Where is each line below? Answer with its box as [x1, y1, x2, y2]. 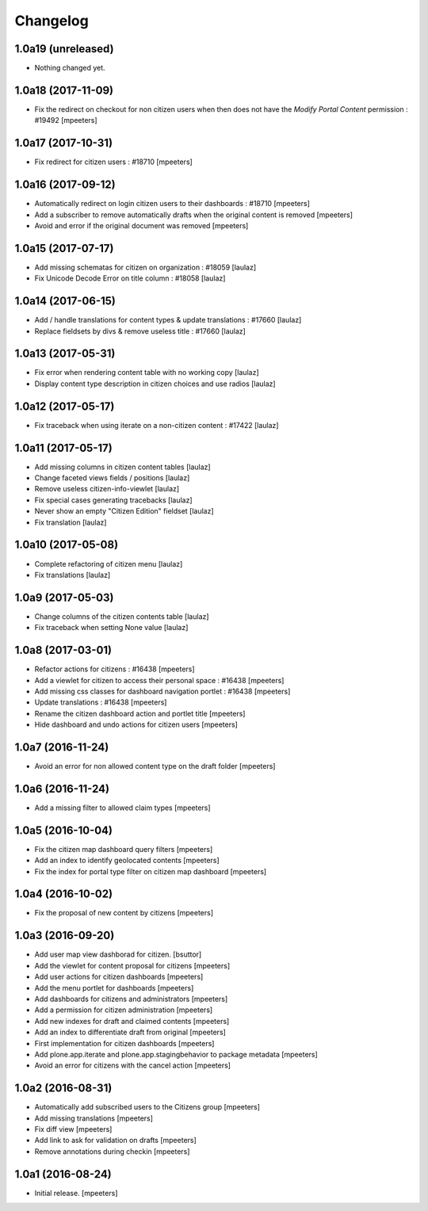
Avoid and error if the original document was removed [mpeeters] [34, 220, 249, 230]
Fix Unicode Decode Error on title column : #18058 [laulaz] [34, 273, 226, 283]
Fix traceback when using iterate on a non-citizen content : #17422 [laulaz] [34, 420, 279, 430]
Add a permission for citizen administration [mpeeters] [34, 1005, 213, 1014]
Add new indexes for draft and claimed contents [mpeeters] [34, 1016, 230, 1026]
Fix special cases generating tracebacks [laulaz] [34, 495, 193, 505]
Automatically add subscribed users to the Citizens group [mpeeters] [34, 1102, 261, 1112]
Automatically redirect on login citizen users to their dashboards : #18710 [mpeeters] [34, 199, 311, 208]
